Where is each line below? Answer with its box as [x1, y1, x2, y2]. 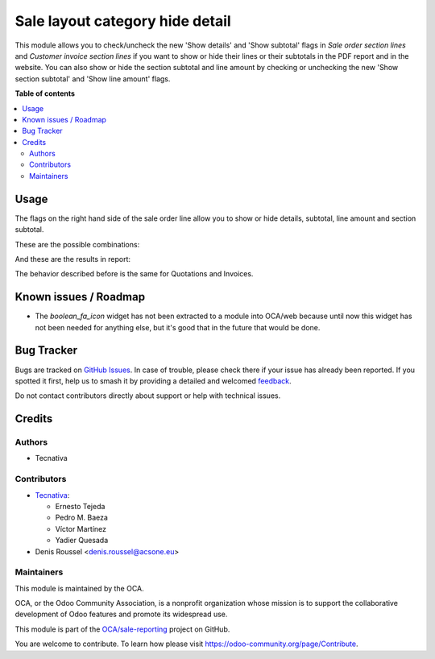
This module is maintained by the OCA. [14, 583, 144, 593]
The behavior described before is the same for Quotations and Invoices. [14, 269, 254, 279]
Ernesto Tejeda [55, 501, 106, 511]
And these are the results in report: [14, 254, 131, 263]
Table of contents [14, 89, 76, 98]
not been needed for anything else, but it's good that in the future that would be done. [35, 322, 321, 332]
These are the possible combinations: [14, 239, 140, 249]
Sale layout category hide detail [14, 12, 231, 30]
